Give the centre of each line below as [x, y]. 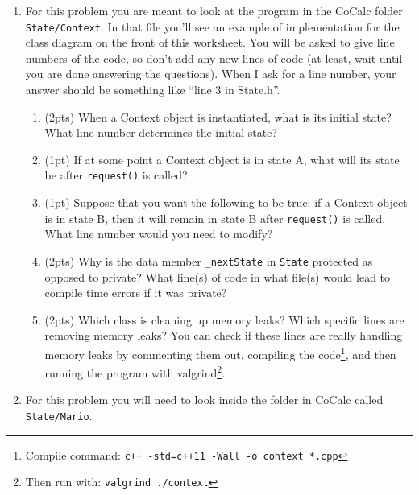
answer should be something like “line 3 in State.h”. [153, 90]
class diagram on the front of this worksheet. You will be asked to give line [210, 42]
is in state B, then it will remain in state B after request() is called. [215, 218]
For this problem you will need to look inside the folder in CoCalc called [204, 400]
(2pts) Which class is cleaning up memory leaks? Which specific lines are [224, 319]
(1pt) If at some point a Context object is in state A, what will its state [222, 159]
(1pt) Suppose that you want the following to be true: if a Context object [226, 202]
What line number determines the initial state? [161, 132]
